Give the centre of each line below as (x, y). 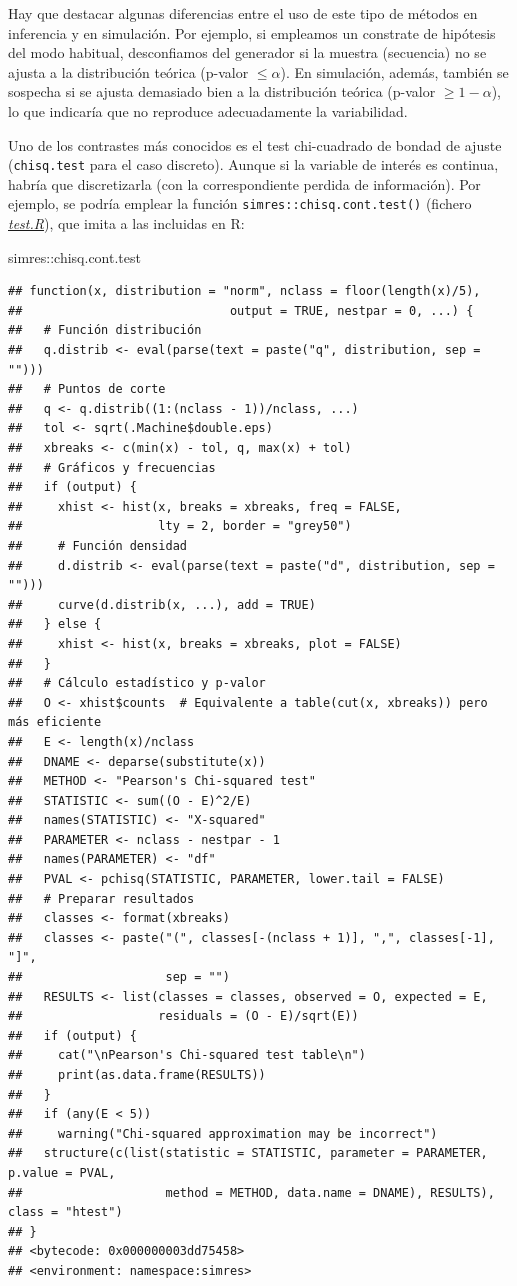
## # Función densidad (97, 545)
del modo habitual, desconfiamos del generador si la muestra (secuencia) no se (247, 52)
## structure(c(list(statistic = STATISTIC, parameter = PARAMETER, (248, 1153)
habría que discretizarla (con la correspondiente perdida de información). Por (244, 183)
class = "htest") (65, 1212)
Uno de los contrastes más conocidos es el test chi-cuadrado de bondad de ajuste (255, 144)
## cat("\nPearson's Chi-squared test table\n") (187, 1055)
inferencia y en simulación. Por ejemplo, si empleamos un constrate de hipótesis (252, 32)
